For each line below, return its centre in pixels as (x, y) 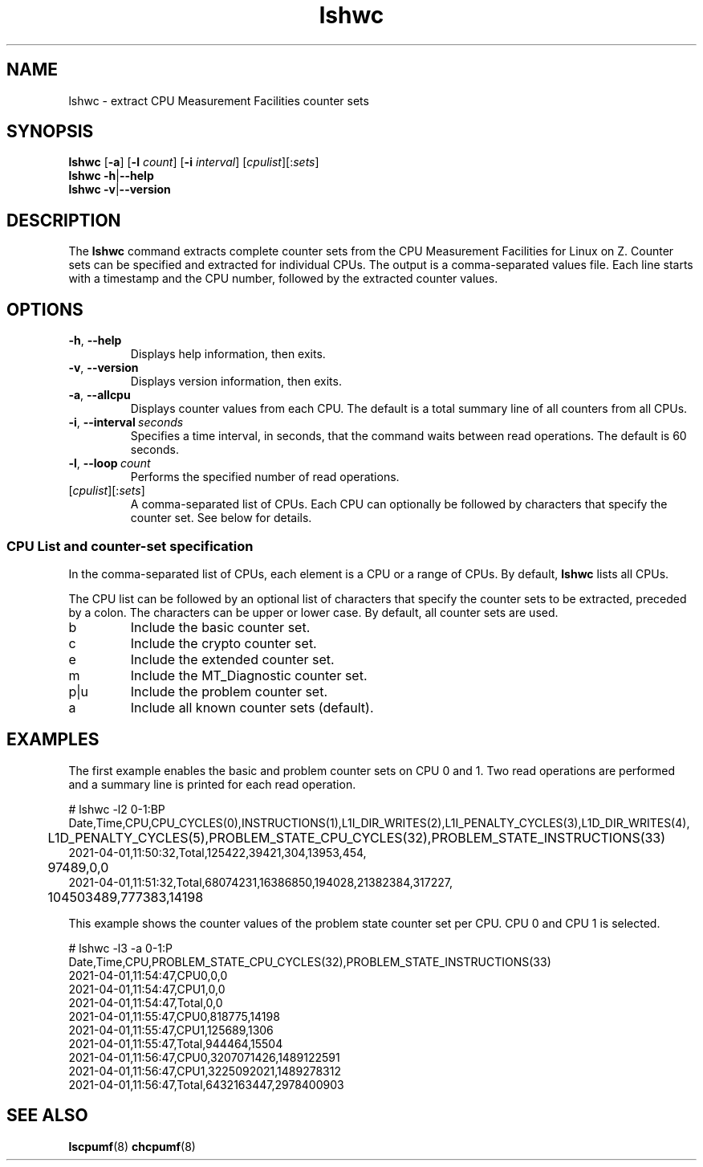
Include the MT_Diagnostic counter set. (249, 675)
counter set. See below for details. (221, 518)
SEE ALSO (47, 1116)
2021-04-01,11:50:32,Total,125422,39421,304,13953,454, (217, 852)
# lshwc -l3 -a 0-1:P (120, 948)
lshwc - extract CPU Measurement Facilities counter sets (219, 100)
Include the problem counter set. (229, 691)
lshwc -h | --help (111, 176)
